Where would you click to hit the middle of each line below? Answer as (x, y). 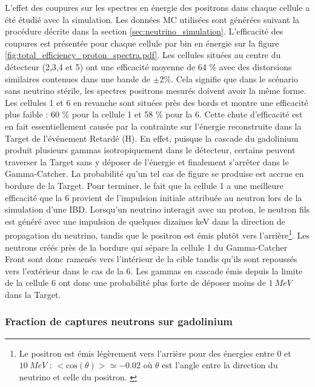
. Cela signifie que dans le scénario (234, 78)
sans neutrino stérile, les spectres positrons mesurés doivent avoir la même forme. (156, 91)
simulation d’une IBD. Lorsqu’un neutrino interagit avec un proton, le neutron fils (157, 209)
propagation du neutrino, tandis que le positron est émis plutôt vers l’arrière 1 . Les (157, 234)
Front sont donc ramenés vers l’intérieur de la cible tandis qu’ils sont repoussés (151, 259)
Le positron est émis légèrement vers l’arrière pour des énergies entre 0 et (155, 353)
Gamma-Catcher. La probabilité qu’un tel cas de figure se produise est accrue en (154, 174)
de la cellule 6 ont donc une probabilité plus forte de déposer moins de (135, 283)
